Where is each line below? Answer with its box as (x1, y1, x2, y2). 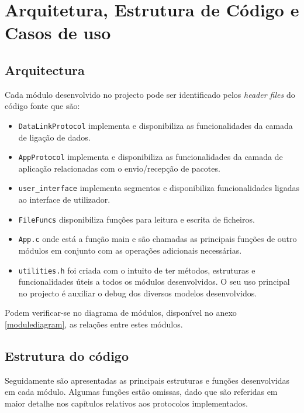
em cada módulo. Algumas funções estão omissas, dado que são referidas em (5, 385, 278, 398)
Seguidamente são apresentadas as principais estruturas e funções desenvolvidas (5, 374, 290, 386)
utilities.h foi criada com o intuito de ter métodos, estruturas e (18, 264, 255, 276)
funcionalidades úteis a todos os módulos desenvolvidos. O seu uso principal (18, 275, 290, 288)
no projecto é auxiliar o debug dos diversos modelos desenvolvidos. (18, 286, 257, 299)
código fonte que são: (5, 100, 80, 112)
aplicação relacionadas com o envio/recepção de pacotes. (18, 162, 220, 174)
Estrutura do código (5, 347, 129, 365)
